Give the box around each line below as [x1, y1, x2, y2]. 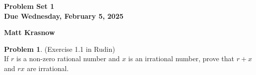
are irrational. [27, 63, 69, 73]
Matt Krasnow [4, 27, 55, 37]
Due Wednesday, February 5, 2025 [4, 10, 124, 21]
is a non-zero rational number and [16, 53, 120, 64]
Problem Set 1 [4, 1, 55, 11]
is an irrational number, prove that [128, 53, 234, 64]
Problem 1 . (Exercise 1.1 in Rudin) [4, 43, 115, 54]
